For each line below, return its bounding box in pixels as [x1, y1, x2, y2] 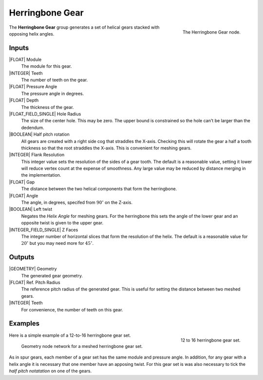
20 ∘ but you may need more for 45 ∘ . [21, 240, 94, 246]
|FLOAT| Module [9, 56, 42, 62]
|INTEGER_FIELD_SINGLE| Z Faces [9, 227, 78, 233]
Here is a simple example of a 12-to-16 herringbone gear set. [9, 332, 131, 338]
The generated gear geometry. [21, 272, 83, 278]
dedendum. [21, 125, 44, 130]
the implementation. [21, 172, 61, 178]
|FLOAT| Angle [9, 193, 38, 199]
